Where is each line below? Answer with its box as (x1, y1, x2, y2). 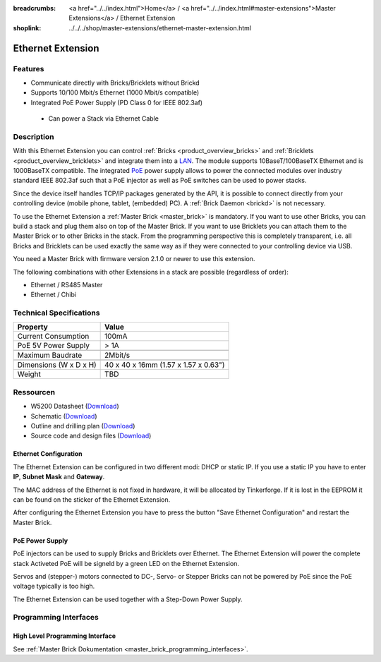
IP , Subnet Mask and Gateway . (13, 473, 105, 481)
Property (17, 322, 49, 332)
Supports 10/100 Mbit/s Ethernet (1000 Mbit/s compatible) (30, 88, 200, 97)
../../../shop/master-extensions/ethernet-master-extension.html (68, 23, 252, 32)
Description (13, 131, 54, 141)
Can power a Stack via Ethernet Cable (48, 114, 159, 123)
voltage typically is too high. (13, 582, 95, 591)
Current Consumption (17, 332, 90, 342)
